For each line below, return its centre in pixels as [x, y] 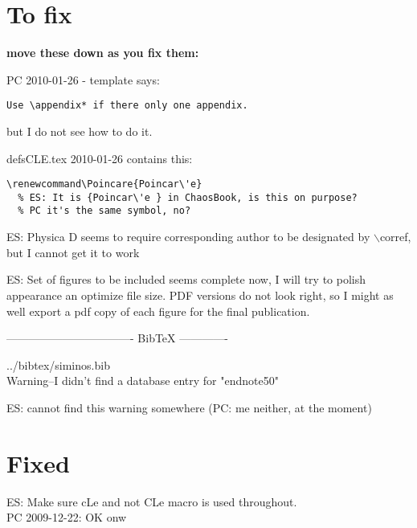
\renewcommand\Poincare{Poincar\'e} [104, 184]
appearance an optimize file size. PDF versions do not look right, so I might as [200, 295]
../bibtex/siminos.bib [58, 364]
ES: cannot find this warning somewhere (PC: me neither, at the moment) [189, 407]
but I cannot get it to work [73, 252]
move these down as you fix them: [103, 53]
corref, [395, 237]
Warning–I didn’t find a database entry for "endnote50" [143, 381]
